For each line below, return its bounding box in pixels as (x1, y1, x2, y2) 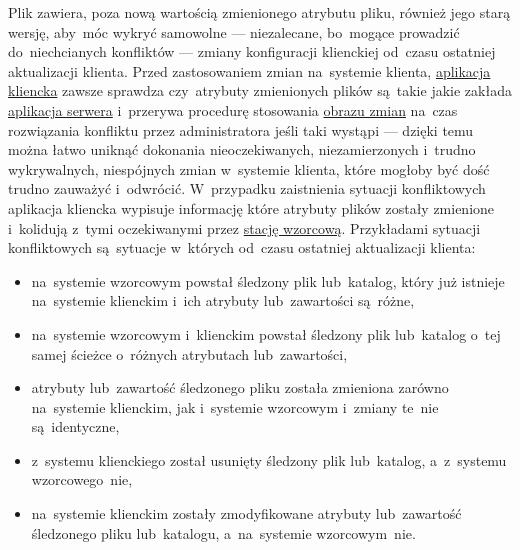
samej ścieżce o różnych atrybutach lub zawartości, (31, 343, 348, 364)
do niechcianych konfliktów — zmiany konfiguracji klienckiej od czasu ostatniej (8, 41, 496, 62)
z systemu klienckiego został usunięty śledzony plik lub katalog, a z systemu (31, 449, 507, 470)
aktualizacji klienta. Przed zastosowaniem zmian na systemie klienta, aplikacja (8, 60, 491, 81)
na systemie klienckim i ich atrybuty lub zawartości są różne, (31, 290, 415, 311)
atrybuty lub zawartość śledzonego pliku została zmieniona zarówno (31, 377, 449, 398)
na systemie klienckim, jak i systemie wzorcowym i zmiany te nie (31, 396, 439, 417)
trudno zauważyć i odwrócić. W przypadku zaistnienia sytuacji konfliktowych (8, 178, 486, 199)
